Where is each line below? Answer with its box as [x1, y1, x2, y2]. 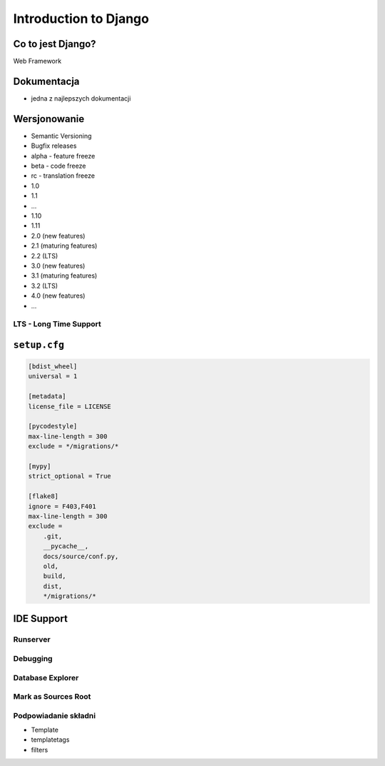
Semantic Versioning [31, 131, 92, 140]
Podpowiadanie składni [13, 710, 96, 720]
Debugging [13, 654, 53, 663]
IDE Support [13, 613, 68, 625]
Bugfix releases [31, 141, 77, 150]
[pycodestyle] [28, 422, 78, 430]
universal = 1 [28, 372, 78, 381]
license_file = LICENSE [28, 402, 112, 410]
